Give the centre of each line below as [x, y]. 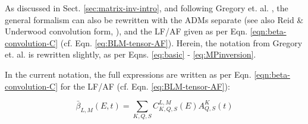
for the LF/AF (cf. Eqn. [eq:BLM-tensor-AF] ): [145, 86]
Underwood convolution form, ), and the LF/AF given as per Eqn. [126, 31]
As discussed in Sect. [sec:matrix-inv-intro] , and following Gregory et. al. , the [147, 8]
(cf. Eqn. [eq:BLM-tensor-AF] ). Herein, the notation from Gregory [181, 42]
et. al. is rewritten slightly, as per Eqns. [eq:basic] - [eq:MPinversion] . [131, 54]
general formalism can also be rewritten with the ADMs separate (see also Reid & [154, 19]
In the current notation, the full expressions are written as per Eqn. [128, 74]
